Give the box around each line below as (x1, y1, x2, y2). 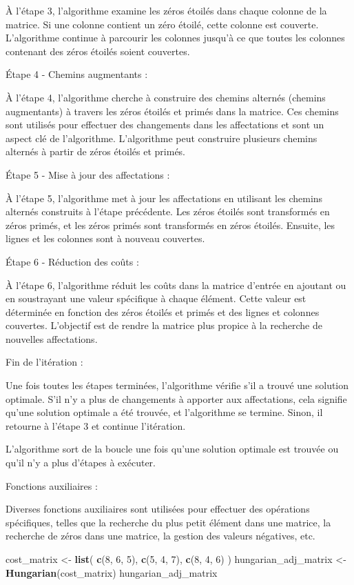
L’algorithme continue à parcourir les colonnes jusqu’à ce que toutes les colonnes (6, 30, 345, 45)
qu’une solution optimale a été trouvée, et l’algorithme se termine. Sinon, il (6, 405, 323, 419)
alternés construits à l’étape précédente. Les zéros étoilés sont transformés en (6, 204, 330, 219)
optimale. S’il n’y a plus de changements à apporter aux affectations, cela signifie (6, 391, 347, 406)
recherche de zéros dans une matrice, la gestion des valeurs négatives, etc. (6, 528, 315, 543)
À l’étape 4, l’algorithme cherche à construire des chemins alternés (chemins (6, 90, 326, 104)
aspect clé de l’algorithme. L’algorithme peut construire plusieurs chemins (6, 130, 317, 145)
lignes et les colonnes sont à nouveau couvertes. (6, 231, 205, 246)
